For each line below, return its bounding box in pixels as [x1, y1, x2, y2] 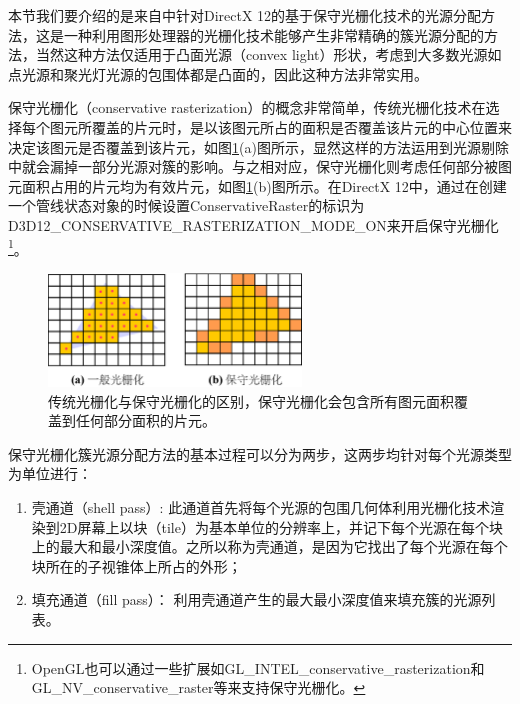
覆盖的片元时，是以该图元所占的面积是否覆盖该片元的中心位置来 [91, 116, 512, 137]
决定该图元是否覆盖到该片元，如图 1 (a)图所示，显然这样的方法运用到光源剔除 [8, 136, 509, 157]
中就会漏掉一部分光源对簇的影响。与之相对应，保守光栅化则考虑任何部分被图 [8, 156, 512, 177]
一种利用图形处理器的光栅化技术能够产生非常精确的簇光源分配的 [63, 24, 484, 45]
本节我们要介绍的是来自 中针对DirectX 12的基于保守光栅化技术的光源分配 [8, 5, 482, 25]
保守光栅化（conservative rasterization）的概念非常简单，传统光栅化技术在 [8, 97, 486, 118]
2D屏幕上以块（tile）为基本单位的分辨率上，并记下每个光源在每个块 [59, 516, 503, 537]
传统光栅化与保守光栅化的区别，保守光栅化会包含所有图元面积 [48, 390, 454, 411]
